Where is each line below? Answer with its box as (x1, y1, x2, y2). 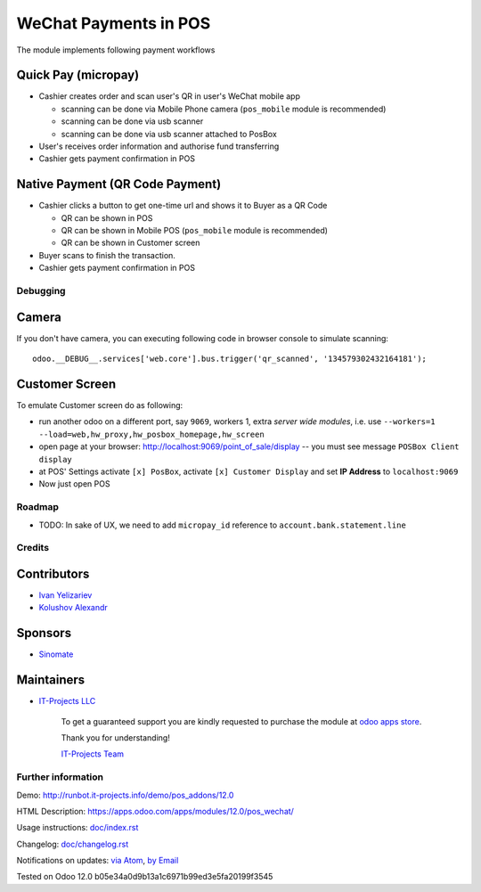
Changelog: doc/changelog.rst (16, 839, 129, 849)
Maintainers (16, 673, 86, 688)
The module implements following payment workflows (16, 45, 216, 55)
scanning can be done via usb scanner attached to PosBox (61, 128, 278, 139)
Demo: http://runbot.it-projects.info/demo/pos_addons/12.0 (16, 790, 234, 800)
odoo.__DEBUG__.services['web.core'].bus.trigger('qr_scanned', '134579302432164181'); (32, 354, 428, 364)
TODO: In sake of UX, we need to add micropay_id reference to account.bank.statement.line (38, 520, 407, 530)
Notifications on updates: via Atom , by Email (16, 855, 179, 866)
